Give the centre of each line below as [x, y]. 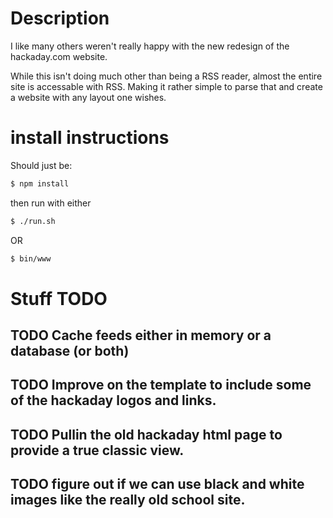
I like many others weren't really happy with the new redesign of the [150, 46]
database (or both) [70, 351]
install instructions [90, 138]
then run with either [51, 203]
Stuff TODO [59, 298]
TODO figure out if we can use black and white [157, 484]
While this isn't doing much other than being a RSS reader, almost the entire [166, 76]
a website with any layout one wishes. [88, 97]
